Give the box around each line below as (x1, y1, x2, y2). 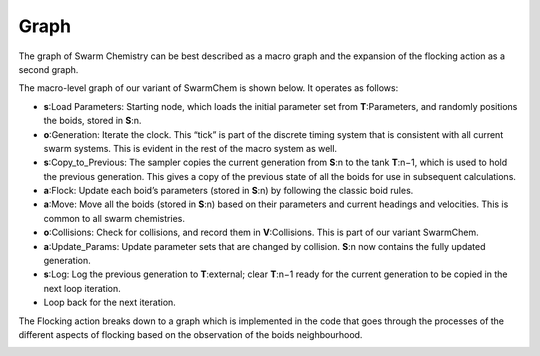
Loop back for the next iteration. (43, 296, 177, 309)
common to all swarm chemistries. (43, 212, 185, 224)
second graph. (18, 63, 79, 75)
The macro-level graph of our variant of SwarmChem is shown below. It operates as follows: (18, 82, 399, 94)
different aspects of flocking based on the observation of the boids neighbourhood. (18, 328, 363, 340)
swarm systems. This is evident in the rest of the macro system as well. (43, 142, 338, 154)
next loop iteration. (43, 282, 122, 294)
